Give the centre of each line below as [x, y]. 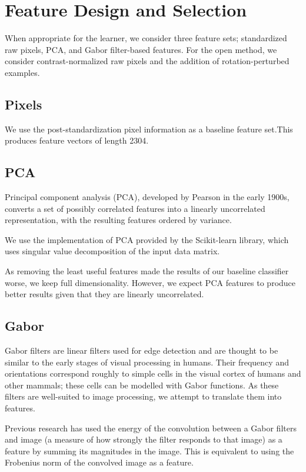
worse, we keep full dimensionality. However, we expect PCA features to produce [150, 282]
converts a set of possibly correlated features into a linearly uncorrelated [135, 208]
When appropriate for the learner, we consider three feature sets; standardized [146, 38]
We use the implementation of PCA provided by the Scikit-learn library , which [147, 239]
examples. [22, 72]
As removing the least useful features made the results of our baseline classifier [147, 271]
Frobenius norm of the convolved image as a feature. [99, 462]
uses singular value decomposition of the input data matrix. [112, 251]
